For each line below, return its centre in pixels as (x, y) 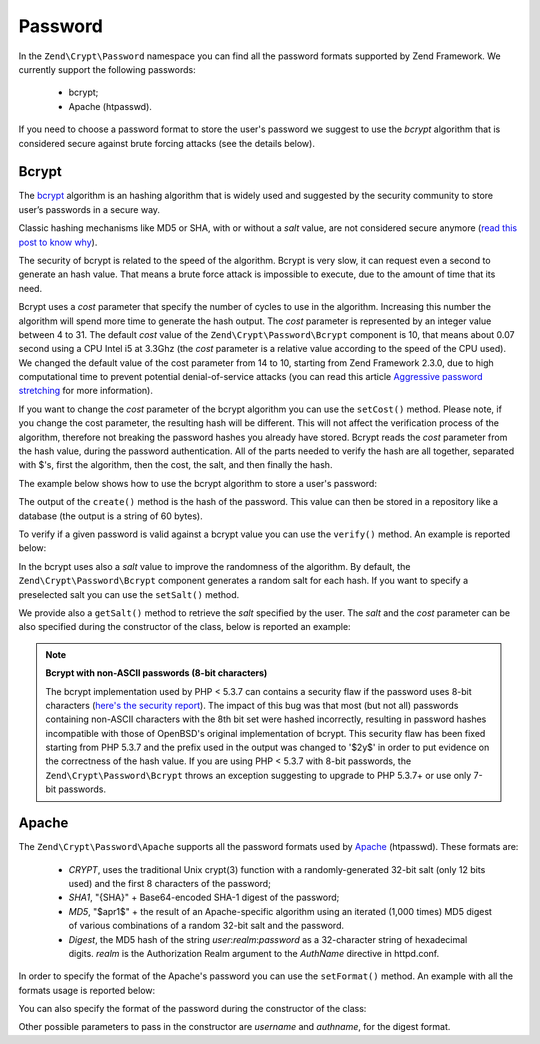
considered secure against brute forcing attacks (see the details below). (166, 143)
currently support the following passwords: (107, 69)
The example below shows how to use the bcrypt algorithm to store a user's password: (197, 483)
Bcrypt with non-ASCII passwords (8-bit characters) (156, 673)
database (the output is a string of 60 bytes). (111, 516)
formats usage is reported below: (87, 990)
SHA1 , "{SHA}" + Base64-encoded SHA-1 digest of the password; (204, 897)
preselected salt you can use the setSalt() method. (129, 594)
